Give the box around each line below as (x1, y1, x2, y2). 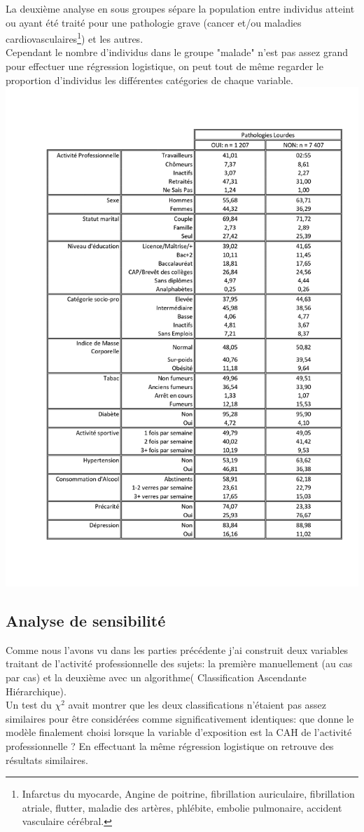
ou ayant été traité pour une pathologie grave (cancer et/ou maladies (6, 15, 302, 29)
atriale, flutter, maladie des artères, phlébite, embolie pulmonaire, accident (22, 800, 342, 814)
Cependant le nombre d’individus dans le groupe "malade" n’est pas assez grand (6, 45, 349, 60)
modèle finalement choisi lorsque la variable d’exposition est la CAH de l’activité (6, 725, 352, 739)
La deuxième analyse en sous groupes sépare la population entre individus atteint (6, 1, 355, 15)
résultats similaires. (6, 752, 88, 767)
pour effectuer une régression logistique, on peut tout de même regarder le (6, 59, 323, 74)
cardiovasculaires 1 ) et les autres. (6, 29, 143, 46)
